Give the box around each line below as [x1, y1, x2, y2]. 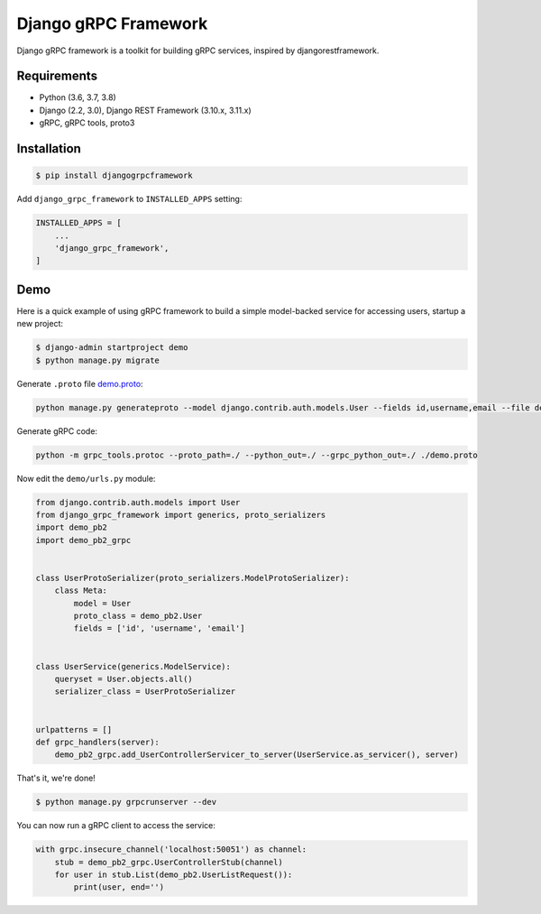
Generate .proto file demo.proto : [16, 378, 143, 389]
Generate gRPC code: [16, 425, 98, 437]
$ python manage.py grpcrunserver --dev [35, 797, 216, 808]
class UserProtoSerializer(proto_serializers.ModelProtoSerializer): [35, 573, 350, 583]
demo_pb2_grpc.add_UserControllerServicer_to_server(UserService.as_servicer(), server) [54, 750, 459, 760]
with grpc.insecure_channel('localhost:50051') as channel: [35, 845, 307, 854]
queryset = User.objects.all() [54, 674, 193, 685]
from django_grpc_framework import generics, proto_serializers [35, 510, 326, 520]
